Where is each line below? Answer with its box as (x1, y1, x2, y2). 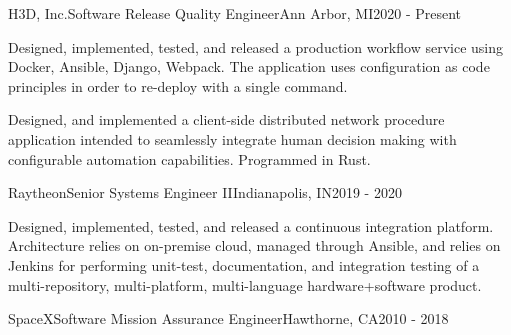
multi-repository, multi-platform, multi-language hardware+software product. (8, 274, 482, 295)
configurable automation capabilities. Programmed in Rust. (8, 148, 371, 169)
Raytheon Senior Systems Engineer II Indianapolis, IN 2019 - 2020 (8, 182, 402, 203)
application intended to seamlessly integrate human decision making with (8, 128, 457, 149)
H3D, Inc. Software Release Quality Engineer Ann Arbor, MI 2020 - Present (8, 3, 462, 23)
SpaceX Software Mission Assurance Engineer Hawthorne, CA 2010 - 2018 (8, 308, 449, 329)
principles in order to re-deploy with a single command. (8, 75, 348, 96)
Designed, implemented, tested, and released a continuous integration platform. (8, 215, 494, 236)
